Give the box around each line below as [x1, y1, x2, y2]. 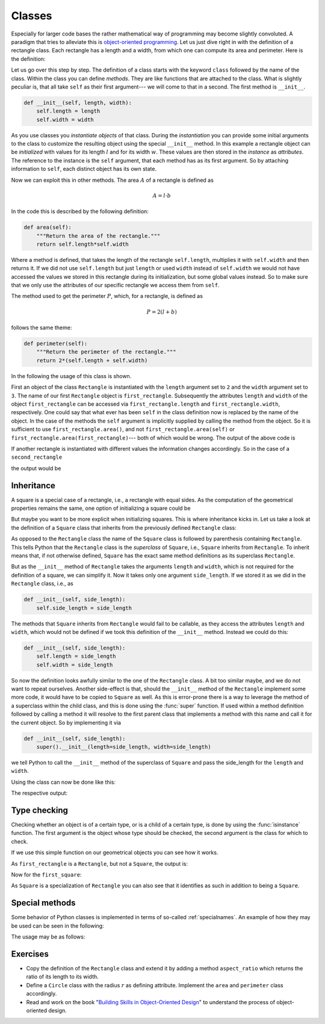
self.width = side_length [36, 661, 113, 668]
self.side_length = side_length [36, 604, 132, 611]
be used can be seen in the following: [11, 922, 105, 929]
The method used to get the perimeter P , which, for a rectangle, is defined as [11, 293, 203, 300]
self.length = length [36, 108, 101, 114]
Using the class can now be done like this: [11, 778, 116, 786]
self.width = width [36, 116, 94, 123]
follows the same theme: [11, 324, 72, 331]
